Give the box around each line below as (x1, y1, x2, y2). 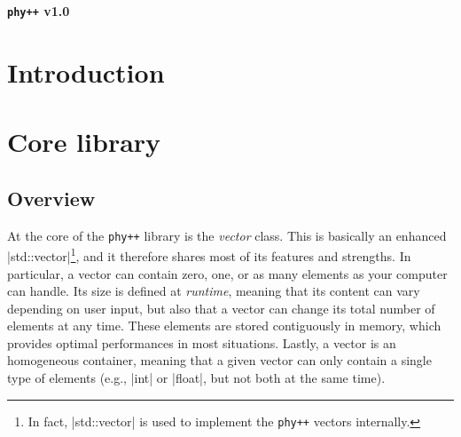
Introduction (7, 53, 165, 90)
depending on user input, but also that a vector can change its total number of (7, 298, 435, 317)
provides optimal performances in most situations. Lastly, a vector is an (7, 333, 396, 352)
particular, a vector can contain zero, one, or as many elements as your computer (7, 264, 448, 282)
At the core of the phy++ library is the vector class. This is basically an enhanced (7, 226, 447, 244)
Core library (7, 123, 161, 160)
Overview (7, 184, 96, 211)
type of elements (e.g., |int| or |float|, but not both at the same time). (7, 369, 386, 387)
